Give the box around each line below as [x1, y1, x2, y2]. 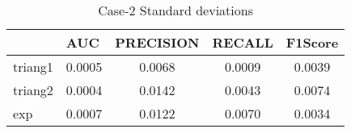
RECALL [212, 33, 273, 52]
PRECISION [115, 33, 200, 52]
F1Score [285, 33, 339, 52]
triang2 [13, 81, 53, 99]
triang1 [13, 57, 53, 76]
